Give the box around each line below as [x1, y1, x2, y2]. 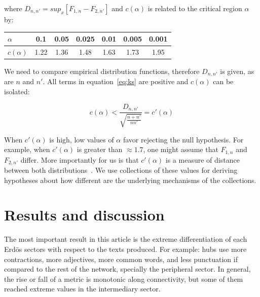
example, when [4, 144, 50, 155]
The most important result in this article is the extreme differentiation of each [4, 234, 247, 244]
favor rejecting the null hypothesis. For [123, 134, 244, 144]
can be [213, 76, 234, 87]
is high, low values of [49, 134, 114, 144]
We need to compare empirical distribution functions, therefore [4, 66, 200, 77]
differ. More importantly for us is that [20, 154, 139, 165]
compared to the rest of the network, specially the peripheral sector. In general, [4, 264, 251, 274]
